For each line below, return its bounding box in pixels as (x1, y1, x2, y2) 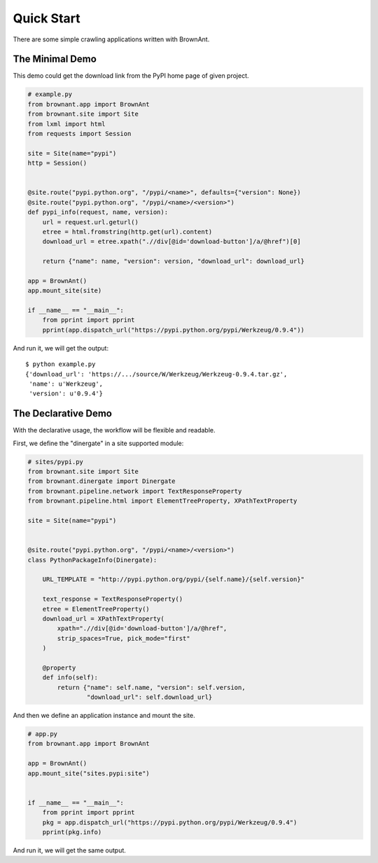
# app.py (27, 730, 58, 738)
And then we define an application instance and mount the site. (13, 712, 195, 719)
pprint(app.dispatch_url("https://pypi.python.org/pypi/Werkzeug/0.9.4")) (42, 326, 304, 334)
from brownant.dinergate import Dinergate (27, 477, 176, 485)
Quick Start (13, 11, 80, 26)
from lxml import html (27, 120, 106, 128)
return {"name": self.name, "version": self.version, (57, 684, 246, 691)
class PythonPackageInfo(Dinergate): (27, 556, 157, 564)
